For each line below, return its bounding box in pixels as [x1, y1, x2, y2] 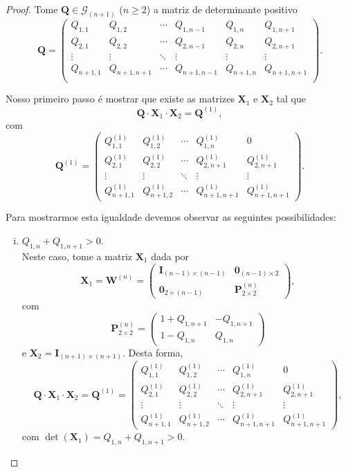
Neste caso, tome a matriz [21, 248, 132, 263]
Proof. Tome [6, 2, 58, 16]
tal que [276, 91, 306, 106]
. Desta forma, [122, 345, 183, 359]
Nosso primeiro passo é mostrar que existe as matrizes [6, 91, 235, 106]
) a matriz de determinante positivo [146, 2, 298, 16]
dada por [151, 248, 190, 263]
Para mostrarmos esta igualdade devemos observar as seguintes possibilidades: [6, 210, 336, 224]
